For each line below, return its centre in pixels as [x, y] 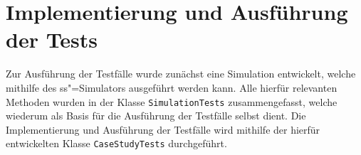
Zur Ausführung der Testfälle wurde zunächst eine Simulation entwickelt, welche [181, 74]
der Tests [52, 39]
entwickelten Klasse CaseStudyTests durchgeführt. [116, 143]
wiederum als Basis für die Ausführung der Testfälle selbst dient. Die [156, 116]
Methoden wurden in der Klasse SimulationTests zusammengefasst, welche [172, 101]
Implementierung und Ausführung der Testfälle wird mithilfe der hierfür [163, 129]
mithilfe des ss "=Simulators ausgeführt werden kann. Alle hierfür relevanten [172, 87]
